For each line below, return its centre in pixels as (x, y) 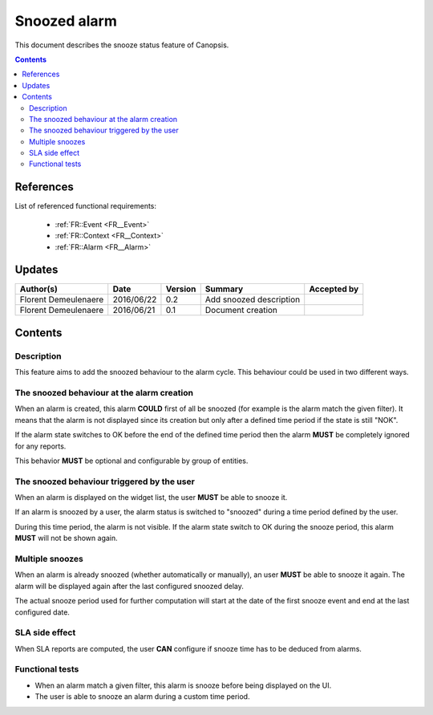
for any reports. (40, 446)
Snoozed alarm (66, 21)
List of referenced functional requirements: (85, 206)
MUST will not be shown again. (66, 538)
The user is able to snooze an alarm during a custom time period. (142, 697)
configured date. (42, 612)
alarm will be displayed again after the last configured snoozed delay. (129, 586)
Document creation (241, 311)
